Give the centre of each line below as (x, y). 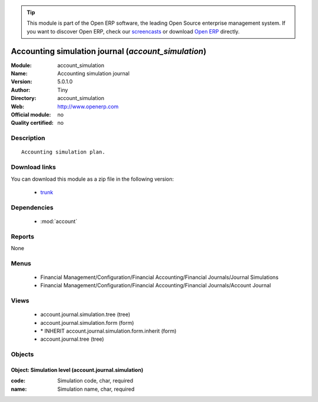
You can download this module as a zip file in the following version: (92, 179)
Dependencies (32, 207)
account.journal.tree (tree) (72, 339)
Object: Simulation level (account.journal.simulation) (77, 370)
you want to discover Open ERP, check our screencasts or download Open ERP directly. (133, 31)
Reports (23, 237)
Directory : (24, 98)
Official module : (31, 115)
